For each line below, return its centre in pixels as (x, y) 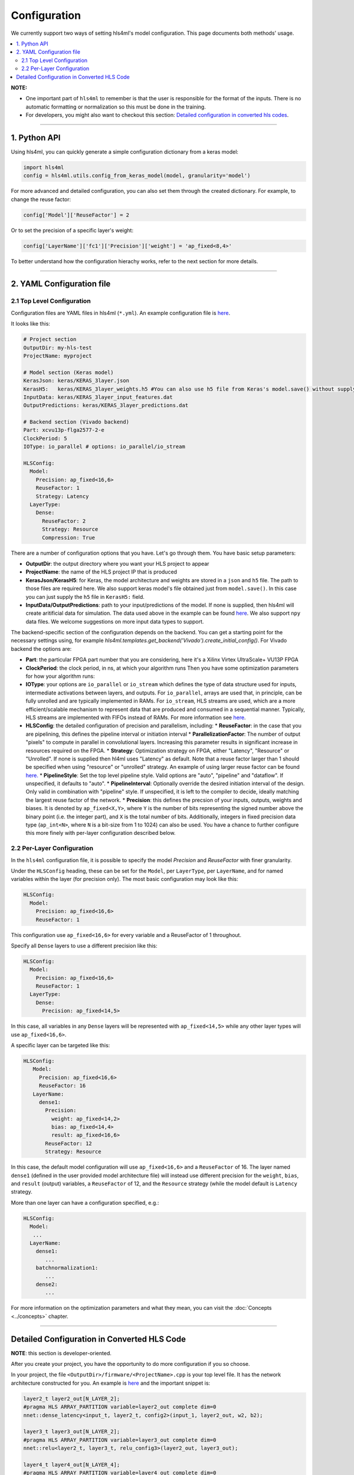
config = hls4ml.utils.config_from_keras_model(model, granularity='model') (137, 176)
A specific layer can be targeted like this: (60, 1045)
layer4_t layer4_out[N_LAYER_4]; (72, 1464)
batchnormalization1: (67, 1268)
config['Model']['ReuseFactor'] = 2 (76, 215)
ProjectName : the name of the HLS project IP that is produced (101, 572)
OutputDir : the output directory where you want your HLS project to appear (117, 563)
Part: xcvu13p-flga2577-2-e (64, 430)
